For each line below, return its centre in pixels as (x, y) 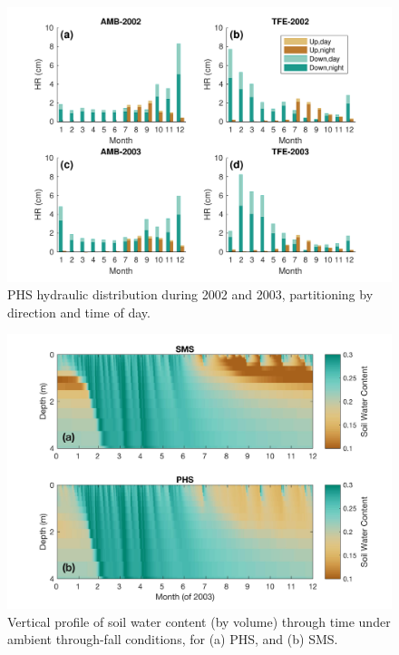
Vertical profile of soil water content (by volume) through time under (199, 621)
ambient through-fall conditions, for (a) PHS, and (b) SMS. (173, 639)
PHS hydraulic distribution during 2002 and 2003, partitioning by (190, 294)
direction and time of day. (79, 312)
